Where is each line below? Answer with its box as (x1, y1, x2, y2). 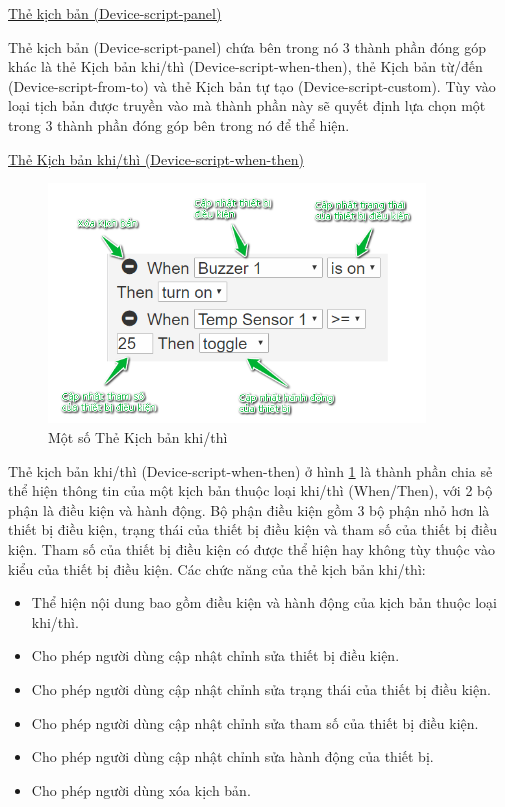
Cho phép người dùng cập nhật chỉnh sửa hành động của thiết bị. (31, 746, 434, 767)
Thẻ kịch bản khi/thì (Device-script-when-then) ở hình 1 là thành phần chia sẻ (8, 460, 493, 481)
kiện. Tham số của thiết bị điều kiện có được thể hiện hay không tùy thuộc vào (8, 538, 495, 559)
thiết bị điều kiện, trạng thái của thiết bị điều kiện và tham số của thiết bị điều (8, 519, 497, 540)
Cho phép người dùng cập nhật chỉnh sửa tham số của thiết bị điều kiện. (31, 712, 479, 733)
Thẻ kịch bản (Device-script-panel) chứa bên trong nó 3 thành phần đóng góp (8, 36, 486, 57)
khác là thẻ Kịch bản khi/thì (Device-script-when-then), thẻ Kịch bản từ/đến (8, 56, 483, 77)
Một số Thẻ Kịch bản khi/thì (48, 427, 228, 448)
